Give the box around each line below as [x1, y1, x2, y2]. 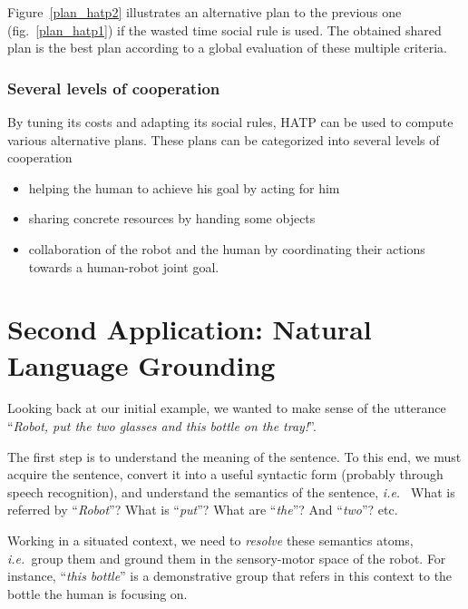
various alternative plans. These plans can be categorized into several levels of [7, 130, 440, 149]
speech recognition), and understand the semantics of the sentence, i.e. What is [7, 482, 455, 501]
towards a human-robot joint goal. [28, 257, 219, 276]
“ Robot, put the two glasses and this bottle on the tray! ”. [7, 417, 317, 436]
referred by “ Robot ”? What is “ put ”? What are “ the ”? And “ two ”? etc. [7, 500, 398, 519]
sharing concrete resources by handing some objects [28, 209, 316, 228]
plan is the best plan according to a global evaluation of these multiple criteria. [7, 38, 447, 57]
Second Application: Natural [7, 310, 372, 348]
